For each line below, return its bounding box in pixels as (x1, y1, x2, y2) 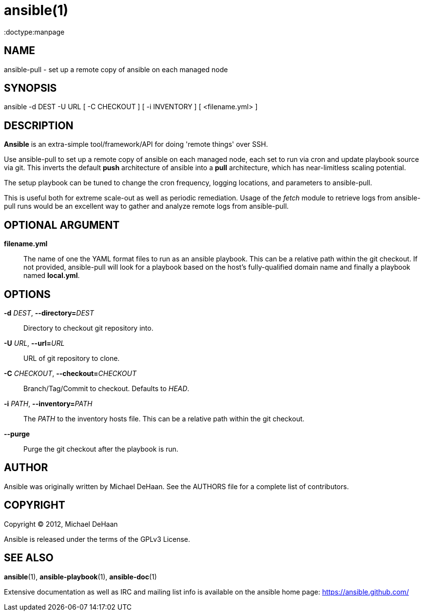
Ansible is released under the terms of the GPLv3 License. (4, 535, 191, 543)
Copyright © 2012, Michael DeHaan (4, 519, 118, 528)
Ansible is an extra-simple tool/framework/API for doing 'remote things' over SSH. (4, 140, 268, 149)
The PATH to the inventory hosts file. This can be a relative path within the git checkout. (23, 414, 305, 423)
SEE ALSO (4, 552, 54, 564)
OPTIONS (4, 288, 51, 300)
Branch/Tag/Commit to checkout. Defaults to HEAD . (23, 384, 190, 393)
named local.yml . (23, 271, 80, 280)
